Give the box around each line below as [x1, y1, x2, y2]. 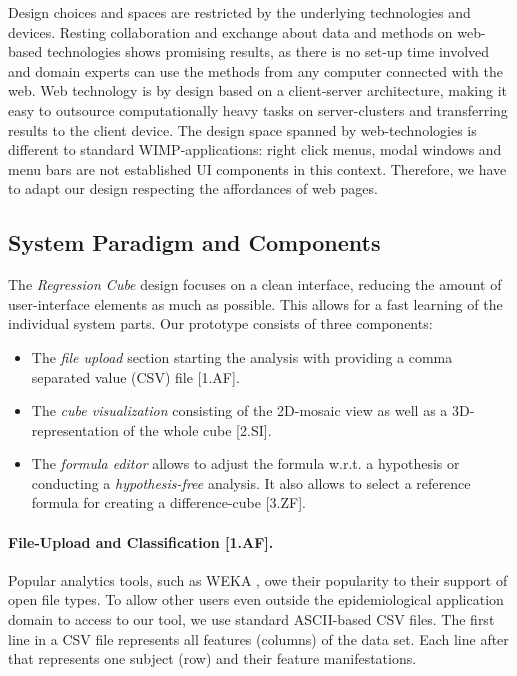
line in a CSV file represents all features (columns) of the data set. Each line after [8, 628, 509, 649]
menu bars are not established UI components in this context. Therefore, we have [8, 158, 507, 179]
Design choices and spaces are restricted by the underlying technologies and [8, 2, 471, 22]
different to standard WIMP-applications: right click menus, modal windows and [8, 139, 502, 160]
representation [31, 419, 119, 440]
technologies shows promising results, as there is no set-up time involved [46, 41, 490, 62]
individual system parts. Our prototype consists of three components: [8, 313, 433, 334]
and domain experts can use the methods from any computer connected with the [8, 60, 503, 81]
